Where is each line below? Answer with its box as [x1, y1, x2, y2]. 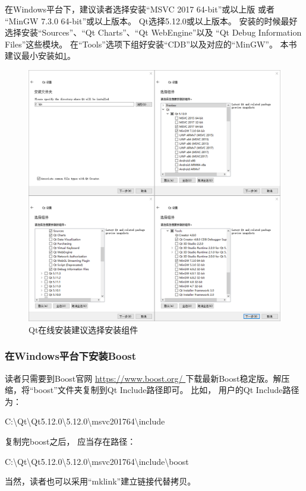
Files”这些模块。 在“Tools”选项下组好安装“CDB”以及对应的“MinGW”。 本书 [5, 37, 297, 50]
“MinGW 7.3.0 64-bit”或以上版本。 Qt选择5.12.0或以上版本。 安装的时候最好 [5, 14, 298, 27]
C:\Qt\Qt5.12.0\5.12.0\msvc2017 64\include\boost [5, 455, 189, 467]
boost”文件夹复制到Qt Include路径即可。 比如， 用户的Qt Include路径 [33, 384, 299, 396]
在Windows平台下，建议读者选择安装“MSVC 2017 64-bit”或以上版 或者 [5, 3, 275, 15]
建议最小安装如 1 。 [5, 49, 75, 62]
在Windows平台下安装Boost [5, 349, 137, 363]
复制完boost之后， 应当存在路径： [5, 435, 136, 447]
